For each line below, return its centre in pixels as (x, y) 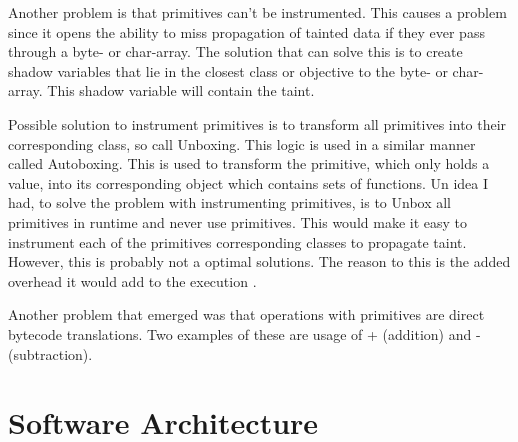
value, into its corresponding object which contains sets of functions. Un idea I (248, 182)
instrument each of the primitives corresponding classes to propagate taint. (237, 241)
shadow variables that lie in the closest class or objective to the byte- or (228, 70)
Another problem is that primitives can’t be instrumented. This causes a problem (257, 12)
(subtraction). (50, 353)
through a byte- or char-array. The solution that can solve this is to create (235, 51)
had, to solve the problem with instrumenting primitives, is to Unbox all (230, 202)
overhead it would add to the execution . (132, 280)
